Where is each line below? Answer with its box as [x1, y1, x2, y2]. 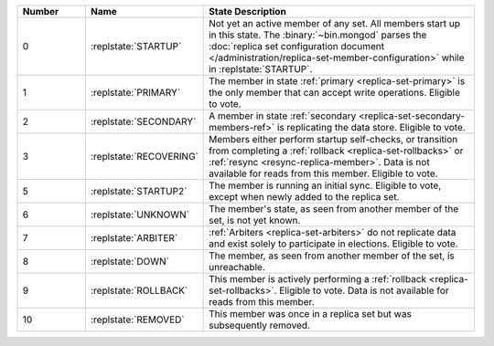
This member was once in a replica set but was [209, 308, 412, 320]
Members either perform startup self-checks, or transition [209, 133, 458, 145]
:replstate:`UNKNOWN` [90, 208, 190, 221]
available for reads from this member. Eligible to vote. [209, 167, 438, 180]
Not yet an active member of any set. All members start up [209, 17, 461, 29]
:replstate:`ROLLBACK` [90, 284, 188, 297]
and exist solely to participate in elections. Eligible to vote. [209, 237, 458, 250]
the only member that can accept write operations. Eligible [209, 87, 461, 99]
